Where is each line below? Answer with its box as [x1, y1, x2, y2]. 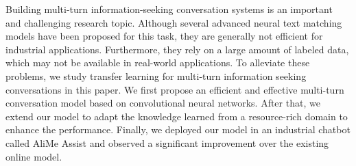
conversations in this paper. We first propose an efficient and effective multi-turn [5, 82, 344, 96]
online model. [5, 149, 62, 163]
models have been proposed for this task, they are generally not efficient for [5, 29, 323, 43]
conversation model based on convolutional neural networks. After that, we [5, 96, 320, 110]
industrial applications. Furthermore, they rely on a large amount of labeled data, [5, 42, 349, 56]
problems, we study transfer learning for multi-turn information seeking [5, 68, 307, 83]
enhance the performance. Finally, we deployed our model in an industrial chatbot [5, 122, 351, 137]
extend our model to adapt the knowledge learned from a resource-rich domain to [5, 109, 348, 123]
